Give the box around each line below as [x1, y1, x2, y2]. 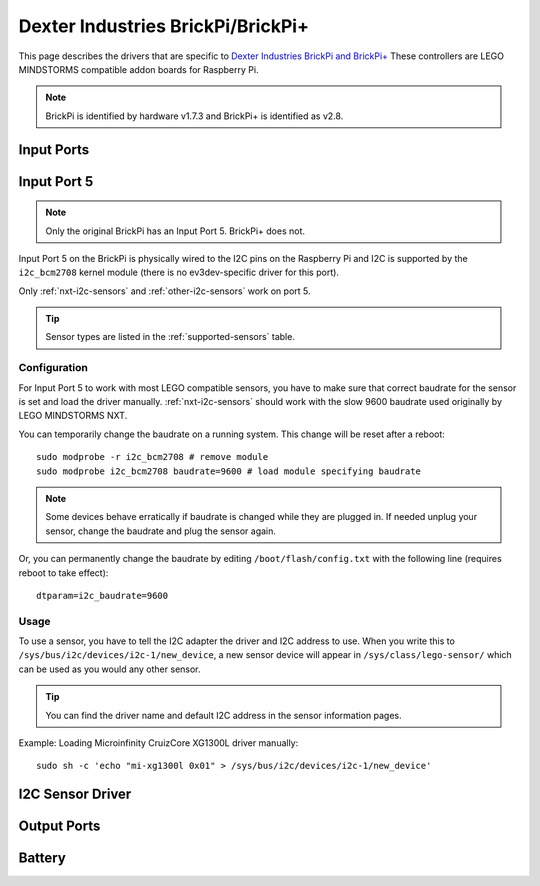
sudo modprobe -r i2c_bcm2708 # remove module [36, 451, 269, 463]
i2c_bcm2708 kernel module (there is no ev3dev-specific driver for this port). [18, 266, 340, 279]
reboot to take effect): [18, 566, 109, 579]
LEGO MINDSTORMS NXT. [18, 410, 128, 422]
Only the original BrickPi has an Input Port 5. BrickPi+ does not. [45, 225, 305, 237]
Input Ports [18, 141, 90, 158]
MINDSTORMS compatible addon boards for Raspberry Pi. [18, 63, 259, 75]
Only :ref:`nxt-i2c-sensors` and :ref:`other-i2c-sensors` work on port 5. [18, 285, 311, 297]
